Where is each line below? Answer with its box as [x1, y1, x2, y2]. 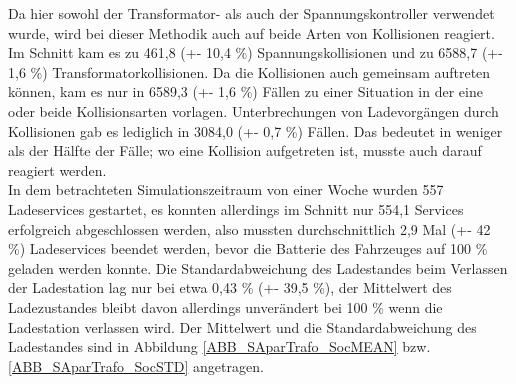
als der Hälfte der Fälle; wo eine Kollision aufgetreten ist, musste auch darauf [8, 140, 482, 161]
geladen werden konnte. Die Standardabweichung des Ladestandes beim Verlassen [8, 257, 508, 278]
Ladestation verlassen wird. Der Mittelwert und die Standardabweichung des [8, 316, 477, 337]
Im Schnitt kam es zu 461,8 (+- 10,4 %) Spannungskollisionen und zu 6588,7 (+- [8, 42, 503, 63]
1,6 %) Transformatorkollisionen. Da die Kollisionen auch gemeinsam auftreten [8, 61, 491, 82]
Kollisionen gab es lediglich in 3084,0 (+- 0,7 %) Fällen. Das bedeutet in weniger [8, 120, 503, 141]
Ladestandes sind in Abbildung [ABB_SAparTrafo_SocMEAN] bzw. [8, 336, 431, 357]
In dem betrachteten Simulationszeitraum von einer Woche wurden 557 [8, 179, 444, 200]
